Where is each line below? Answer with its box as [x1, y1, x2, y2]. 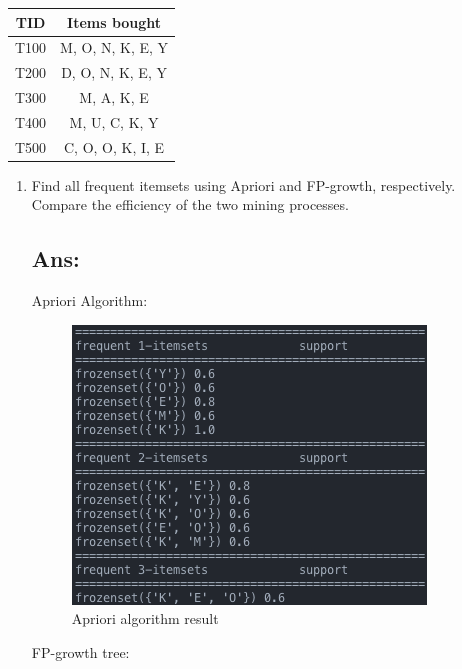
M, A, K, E [79, 87, 149, 108]
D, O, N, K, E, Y [61, 62, 167, 83]
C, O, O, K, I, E [64, 136, 165, 157]
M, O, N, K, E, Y [60, 37, 169, 58]
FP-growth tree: [31, 641, 130, 662]
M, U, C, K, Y [69, 111, 159, 132]
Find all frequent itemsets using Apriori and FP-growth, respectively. [31, 174, 456, 195]
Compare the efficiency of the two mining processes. [31, 194, 349, 215]
